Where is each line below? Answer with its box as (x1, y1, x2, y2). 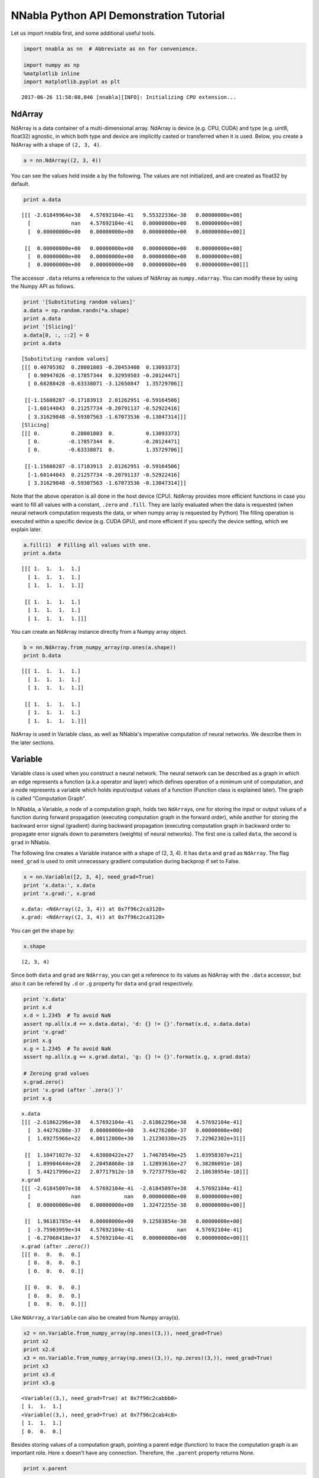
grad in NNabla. (11, 838, 51, 845)
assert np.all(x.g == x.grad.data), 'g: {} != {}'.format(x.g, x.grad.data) (23, 1054, 251, 1061)
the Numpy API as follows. (11, 283, 75, 290)
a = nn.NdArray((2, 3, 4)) (23, 157, 102, 164)
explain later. (11, 526, 43, 533)
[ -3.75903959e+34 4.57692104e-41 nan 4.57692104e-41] (27, 1226, 243, 1233)
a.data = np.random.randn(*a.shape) (23, 307, 130, 313)
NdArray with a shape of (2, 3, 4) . (11, 141, 102, 148)
